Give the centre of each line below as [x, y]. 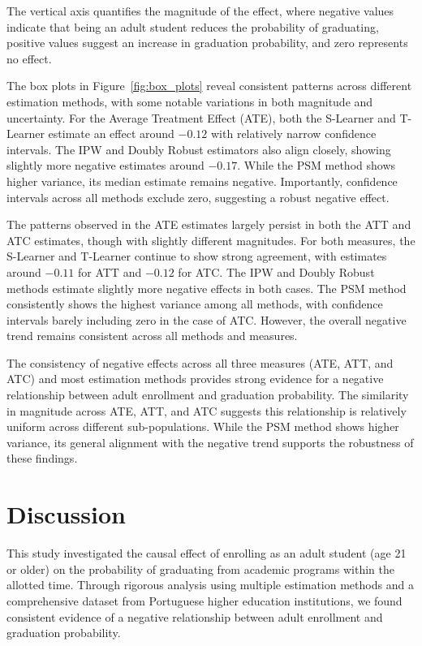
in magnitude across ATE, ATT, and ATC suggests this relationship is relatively [207, 410]
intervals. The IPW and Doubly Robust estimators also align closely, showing [199, 149]
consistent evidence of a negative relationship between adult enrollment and [195, 616]
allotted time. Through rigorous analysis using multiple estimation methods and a [210, 585]
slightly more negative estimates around [105, 165]
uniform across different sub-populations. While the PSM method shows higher [203, 426]
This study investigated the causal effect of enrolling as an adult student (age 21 [207, 553]
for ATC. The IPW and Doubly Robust [276, 271]
